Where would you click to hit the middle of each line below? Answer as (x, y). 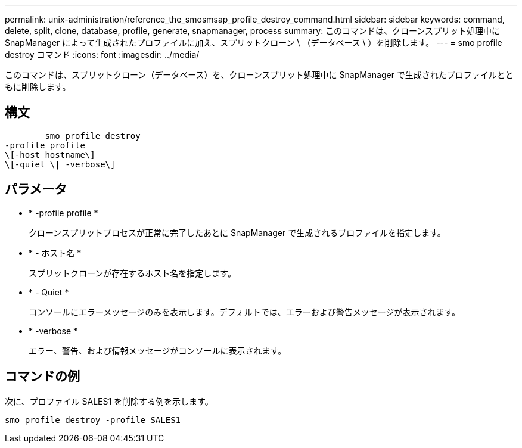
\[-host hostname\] (50, 155)
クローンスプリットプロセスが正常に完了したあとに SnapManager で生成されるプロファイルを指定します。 (237, 232)
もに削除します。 (38, 87)
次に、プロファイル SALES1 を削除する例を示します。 (109, 401)
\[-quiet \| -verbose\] (60, 164)
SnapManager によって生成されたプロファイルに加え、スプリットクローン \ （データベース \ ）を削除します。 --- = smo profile (254, 43)
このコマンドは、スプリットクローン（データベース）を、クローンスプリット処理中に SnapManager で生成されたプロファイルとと (259, 75)
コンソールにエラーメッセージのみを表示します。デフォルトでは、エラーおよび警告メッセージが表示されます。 (245, 312)
